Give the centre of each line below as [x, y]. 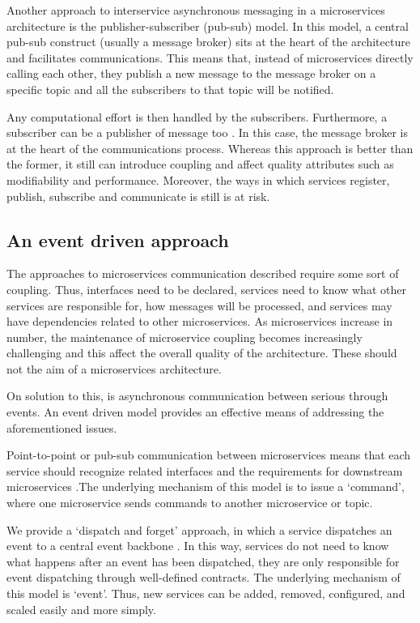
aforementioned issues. [62, 427]
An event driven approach [118, 239]
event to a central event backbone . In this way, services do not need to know [198, 546]
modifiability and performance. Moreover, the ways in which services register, [198, 179]
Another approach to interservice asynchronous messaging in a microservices [196, 10]
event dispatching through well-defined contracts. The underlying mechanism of [204, 577]
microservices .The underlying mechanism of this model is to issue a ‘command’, [206, 486]
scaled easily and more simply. [81, 609]
